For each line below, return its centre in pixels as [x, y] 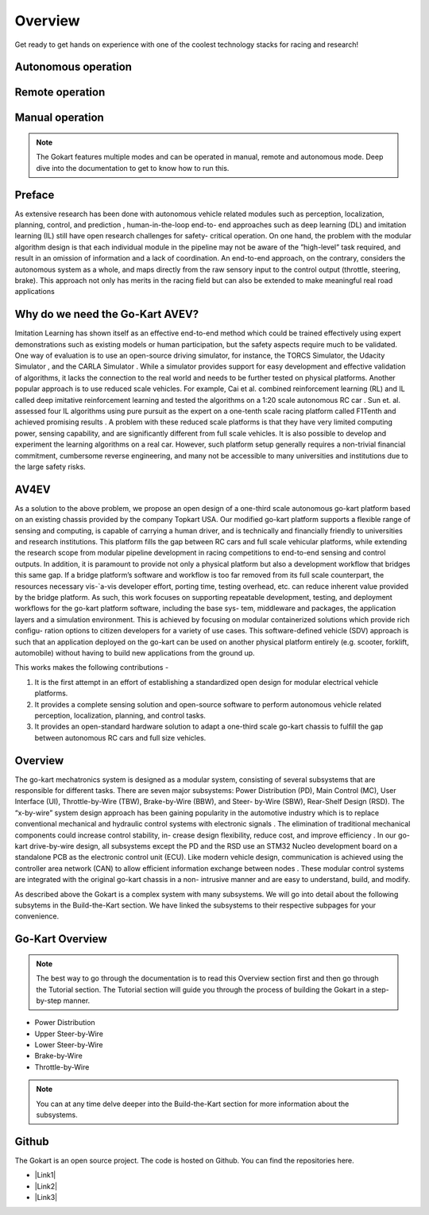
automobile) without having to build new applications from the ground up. [135, 652]
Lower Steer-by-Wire [69, 1045]
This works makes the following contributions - [92, 667]
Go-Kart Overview [61, 939]
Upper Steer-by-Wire [69, 1034]
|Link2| [46, 1186]
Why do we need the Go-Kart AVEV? [107, 314]
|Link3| [46, 1198]
